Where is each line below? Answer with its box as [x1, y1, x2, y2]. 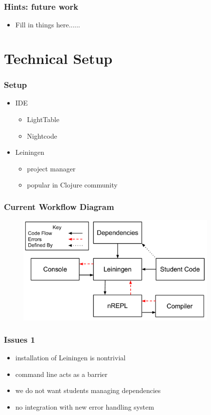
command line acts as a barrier [15, 369, 108, 379]
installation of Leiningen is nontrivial [15, 353, 126, 363]
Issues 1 [4, 333, 35, 345]
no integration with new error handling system [15, 401, 154, 412]
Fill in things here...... [15, 20, 80, 30]
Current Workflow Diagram [4, 200, 114, 212]
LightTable [27, 114, 59, 124]
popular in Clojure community [27, 180, 118, 190]
